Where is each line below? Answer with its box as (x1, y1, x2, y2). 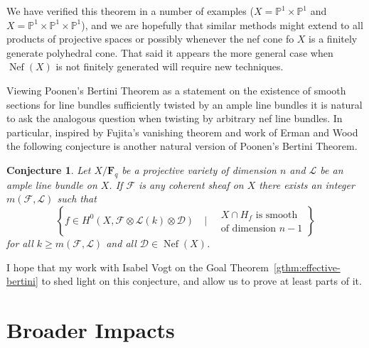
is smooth (255, 210, 298, 220)
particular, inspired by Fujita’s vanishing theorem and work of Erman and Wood (6, 124, 358, 139)
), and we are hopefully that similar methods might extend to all (81, 17, 363, 32)
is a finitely (309, 31, 358, 46)
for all (6, 235, 33, 250)
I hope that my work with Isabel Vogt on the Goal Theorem (6, 259, 269, 274)
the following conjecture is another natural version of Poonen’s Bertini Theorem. (6, 138, 358, 153)
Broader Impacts (6, 315, 175, 344)
